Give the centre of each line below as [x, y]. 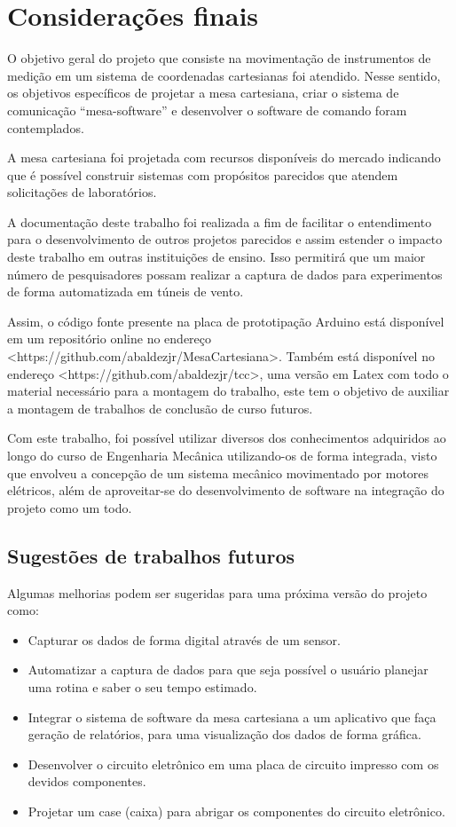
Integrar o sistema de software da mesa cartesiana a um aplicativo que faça [232, 717]
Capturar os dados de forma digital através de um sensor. [184, 639]
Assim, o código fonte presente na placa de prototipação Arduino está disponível [226, 321]
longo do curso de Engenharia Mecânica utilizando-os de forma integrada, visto [222, 455]
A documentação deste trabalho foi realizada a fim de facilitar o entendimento [220, 221]
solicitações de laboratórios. [82, 192]
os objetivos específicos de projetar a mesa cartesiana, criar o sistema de [203, 93]
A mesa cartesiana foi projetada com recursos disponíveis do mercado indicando [224, 158]
